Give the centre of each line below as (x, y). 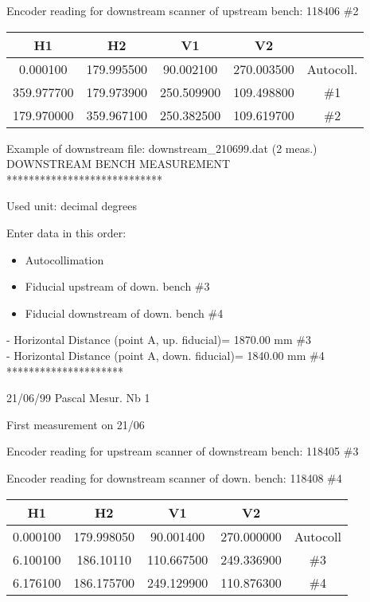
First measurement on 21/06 (76, 424)
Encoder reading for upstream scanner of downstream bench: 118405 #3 (183, 451)
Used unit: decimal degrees (72, 206)
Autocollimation (64, 259)
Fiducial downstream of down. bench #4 (124, 313)
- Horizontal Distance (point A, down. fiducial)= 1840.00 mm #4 (166, 355)
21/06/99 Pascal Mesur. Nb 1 (78, 398)
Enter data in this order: (66, 232)
